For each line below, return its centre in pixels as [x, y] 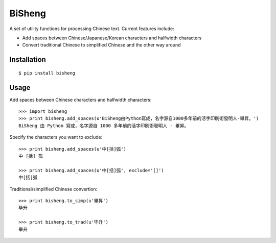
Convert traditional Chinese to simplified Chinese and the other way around [101, 45]
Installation [28, 59]
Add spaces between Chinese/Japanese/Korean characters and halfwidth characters [112, 38]
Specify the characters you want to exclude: [56, 137]
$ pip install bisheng [47, 73]
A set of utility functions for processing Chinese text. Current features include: [92, 29]
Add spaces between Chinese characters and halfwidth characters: [80, 100]
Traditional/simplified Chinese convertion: [53, 189]
